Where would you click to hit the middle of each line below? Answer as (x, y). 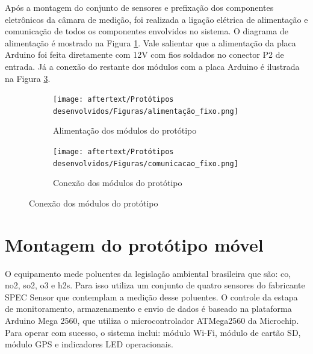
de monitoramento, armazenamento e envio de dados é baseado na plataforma (148, 309)
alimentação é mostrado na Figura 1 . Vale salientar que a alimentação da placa (150, 42)
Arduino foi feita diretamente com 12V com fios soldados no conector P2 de (144, 54)
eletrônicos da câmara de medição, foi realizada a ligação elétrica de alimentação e (156, 19)
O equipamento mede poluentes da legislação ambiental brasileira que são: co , (148, 273)
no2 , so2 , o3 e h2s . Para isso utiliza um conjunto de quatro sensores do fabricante (155, 285)
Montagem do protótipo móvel (134, 244)
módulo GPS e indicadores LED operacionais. (89, 344)
